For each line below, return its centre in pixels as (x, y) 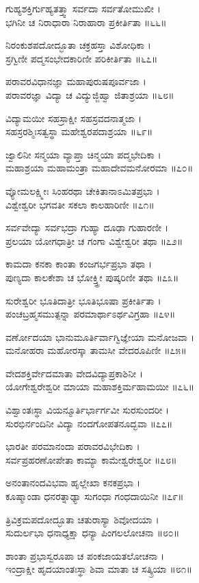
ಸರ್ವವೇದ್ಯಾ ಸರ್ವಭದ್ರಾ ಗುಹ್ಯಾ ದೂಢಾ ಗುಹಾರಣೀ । (87, 227)
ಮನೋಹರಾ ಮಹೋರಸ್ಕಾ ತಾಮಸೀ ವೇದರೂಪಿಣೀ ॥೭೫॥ (96, 350)
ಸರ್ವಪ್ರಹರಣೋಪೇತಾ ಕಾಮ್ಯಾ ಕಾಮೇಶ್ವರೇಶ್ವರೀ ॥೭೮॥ (91, 459)
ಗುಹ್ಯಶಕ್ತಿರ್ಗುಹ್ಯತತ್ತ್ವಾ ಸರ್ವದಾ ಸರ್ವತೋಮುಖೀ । (83, 8)
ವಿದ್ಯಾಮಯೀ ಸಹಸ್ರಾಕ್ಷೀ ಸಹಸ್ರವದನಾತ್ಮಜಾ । (74, 118)
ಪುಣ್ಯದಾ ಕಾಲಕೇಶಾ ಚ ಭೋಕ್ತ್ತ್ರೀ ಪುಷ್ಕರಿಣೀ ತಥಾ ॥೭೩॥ (92, 277)
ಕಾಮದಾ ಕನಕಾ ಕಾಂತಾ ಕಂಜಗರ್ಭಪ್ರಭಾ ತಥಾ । (79, 264)
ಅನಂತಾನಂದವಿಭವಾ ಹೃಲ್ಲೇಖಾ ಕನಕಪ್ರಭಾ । (73, 483)
